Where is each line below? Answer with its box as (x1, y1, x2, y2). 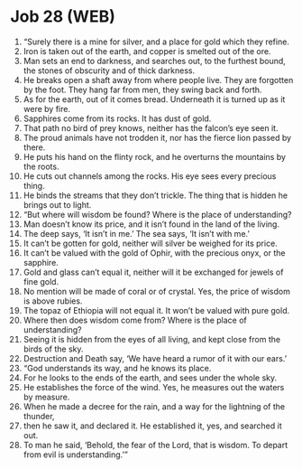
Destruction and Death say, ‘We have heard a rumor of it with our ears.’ (23, 352, 288, 363)
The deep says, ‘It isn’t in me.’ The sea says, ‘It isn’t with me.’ (23, 228, 251, 239)
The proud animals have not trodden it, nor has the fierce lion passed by (23, 132, 292, 143)
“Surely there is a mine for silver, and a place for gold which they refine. (23, 36, 289, 47)
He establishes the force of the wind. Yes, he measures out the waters (23, 381, 285, 392)
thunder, (23, 410, 55, 421)
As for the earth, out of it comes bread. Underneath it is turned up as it (23, 93, 286, 105)
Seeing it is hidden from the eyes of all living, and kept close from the (23, 333, 281, 344)
